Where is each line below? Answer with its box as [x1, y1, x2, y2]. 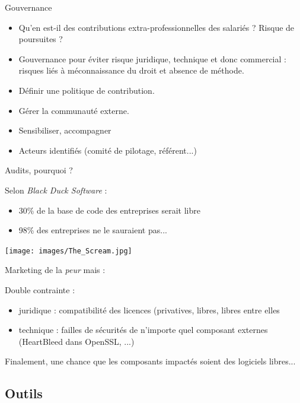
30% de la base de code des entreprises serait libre [18, 204, 200, 216]
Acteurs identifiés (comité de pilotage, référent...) [18, 144, 197, 156]
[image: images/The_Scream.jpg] [5, 246, 132, 255]
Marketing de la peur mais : [5, 264, 106, 276]
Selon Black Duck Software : [5, 183, 107, 196]
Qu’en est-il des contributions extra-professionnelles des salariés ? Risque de [18, 21, 295, 33]
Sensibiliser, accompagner [18, 124, 111, 137]
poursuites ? [18, 33, 63, 45]
